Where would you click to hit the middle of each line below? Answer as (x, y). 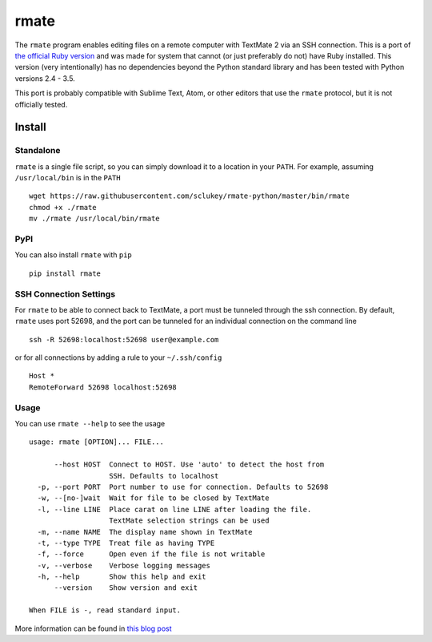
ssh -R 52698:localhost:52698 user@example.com (124, 339)
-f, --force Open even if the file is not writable (151, 554)
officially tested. (41, 104)
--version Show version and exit (126, 588)
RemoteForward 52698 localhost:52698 (103, 387)
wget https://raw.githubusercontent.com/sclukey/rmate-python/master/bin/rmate (189, 196)
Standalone (38, 151)
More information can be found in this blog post (93, 628)
